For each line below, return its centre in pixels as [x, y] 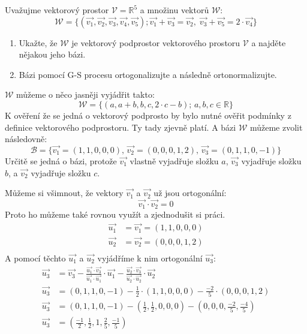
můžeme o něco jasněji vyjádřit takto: [85, 94]
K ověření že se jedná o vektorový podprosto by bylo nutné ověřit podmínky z [148, 115]
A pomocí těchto [35, 258]
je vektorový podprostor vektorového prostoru [156, 42]
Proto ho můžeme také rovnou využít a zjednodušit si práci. [115, 214]
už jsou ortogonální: [190, 193]
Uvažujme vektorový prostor [57, 10]
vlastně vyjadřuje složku [174, 160]
